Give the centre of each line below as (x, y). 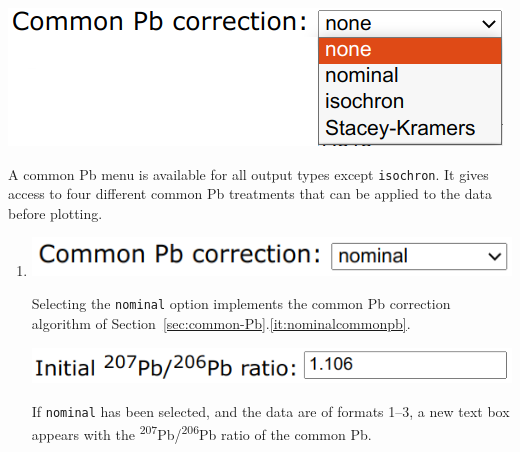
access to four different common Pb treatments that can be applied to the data (250, 193)
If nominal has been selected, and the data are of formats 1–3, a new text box (270, 410)
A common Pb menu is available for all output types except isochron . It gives (248, 173)
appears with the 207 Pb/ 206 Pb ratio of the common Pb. (201, 433)
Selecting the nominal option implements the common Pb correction (241, 303)
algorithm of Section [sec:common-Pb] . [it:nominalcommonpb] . (221, 322)
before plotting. (55, 212)
